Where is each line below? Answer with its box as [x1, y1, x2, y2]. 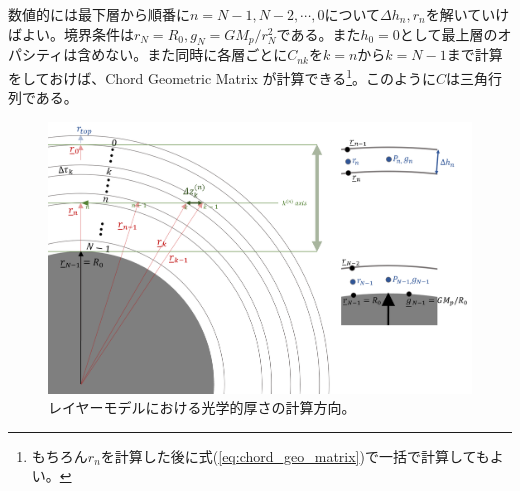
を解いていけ [425, 4, 510, 24]
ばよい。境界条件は [8, 23, 134, 44]
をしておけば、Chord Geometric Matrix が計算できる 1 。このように [8, 64, 437, 88]
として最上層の [399, 23, 498, 44]
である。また [276, 23, 361, 44]
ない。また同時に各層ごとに [105, 44, 288, 65]
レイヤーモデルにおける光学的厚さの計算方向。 [48, 397, 356, 418]
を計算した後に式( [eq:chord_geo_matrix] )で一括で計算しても [100, 445, 490, 466]
